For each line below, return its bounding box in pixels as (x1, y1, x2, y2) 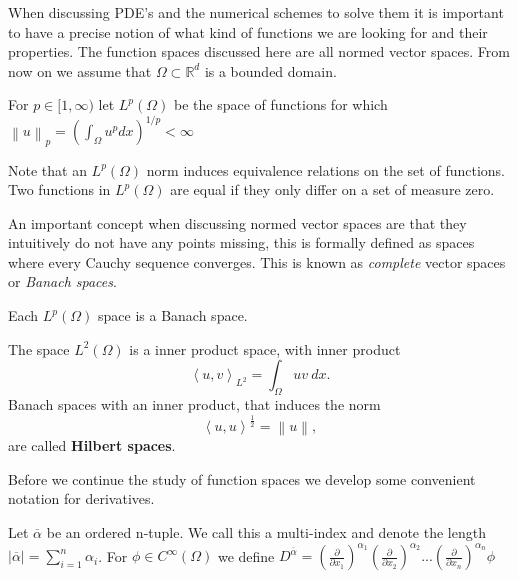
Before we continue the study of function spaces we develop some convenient (8, 468, 476, 489)
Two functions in (8, 179, 111, 200)
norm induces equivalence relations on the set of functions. (146, 159, 505, 180)
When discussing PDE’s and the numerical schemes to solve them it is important (8, 2, 504, 22)
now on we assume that (8, 60, 152, 81)
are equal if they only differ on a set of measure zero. (170, 179, 495, 200)
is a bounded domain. (204, 60, 337, 81)
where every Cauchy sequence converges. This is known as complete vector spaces (8, 251, 506, 272)
